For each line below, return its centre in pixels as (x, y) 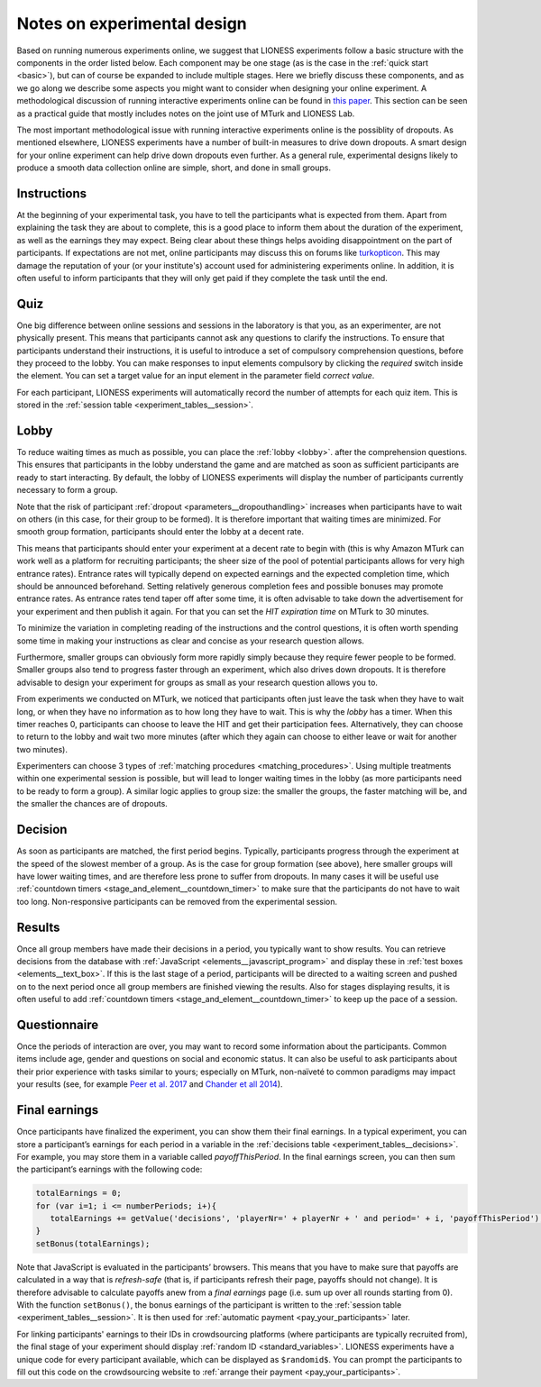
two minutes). (42, 749)
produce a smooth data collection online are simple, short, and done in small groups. (174, 168)
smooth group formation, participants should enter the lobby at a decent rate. (160, 532)
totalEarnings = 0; (78, 1193)
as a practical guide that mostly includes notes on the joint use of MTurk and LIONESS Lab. (186, 114)
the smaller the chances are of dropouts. (92, 804)
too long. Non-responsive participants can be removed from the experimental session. (177, 901)
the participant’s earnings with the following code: (110, 1169)
